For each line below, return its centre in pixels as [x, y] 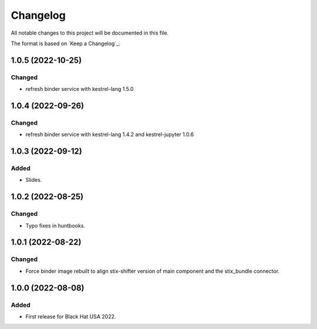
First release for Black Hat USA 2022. [71, 316]
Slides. [34, 180]
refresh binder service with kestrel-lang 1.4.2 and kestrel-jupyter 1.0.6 [110, 134]
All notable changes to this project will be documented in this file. [90, 33]
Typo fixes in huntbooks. [55, 225]
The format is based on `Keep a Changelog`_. [65, 43]
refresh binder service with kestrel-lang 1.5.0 [80, 89]
